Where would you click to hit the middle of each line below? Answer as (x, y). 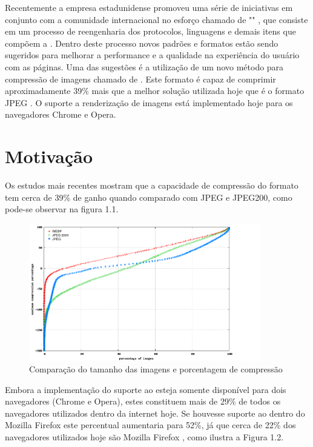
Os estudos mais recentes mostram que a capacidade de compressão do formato (152, 185)
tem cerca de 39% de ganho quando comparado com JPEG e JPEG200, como (149, 197)
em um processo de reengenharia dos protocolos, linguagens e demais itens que (150, 31)
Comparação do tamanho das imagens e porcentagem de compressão (156, 369)
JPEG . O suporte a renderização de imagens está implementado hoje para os (149, 102)
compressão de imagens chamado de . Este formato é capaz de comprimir (140, 79)
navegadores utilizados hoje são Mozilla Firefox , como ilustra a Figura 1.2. (144, 437)
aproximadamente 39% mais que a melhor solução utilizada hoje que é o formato (155, 91)
